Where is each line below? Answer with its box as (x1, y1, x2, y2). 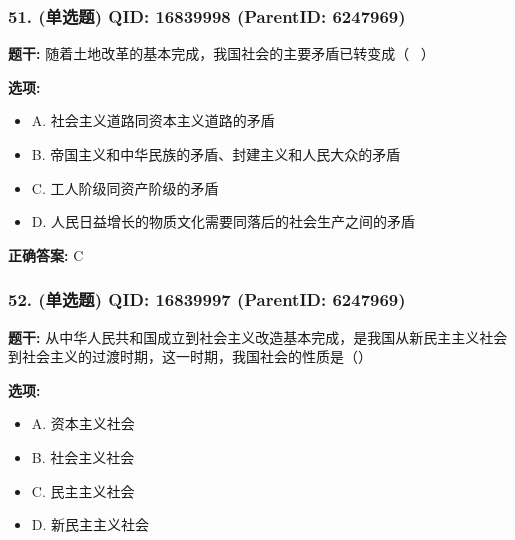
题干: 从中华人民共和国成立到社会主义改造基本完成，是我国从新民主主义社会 (8, 326, 508, 347)
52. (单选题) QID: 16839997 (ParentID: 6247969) (8, 287, 406, 312)
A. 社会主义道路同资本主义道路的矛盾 (31, 110, 275, 131)
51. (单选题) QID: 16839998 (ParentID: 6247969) (8, 3, 406, 28)
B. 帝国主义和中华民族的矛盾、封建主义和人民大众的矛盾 (31, 144, 401, 164)
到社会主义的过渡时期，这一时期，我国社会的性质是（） (8, 346, 372, 367)
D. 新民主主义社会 (31, 514, 150, 535)
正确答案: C (8, 244, 84, 265)
